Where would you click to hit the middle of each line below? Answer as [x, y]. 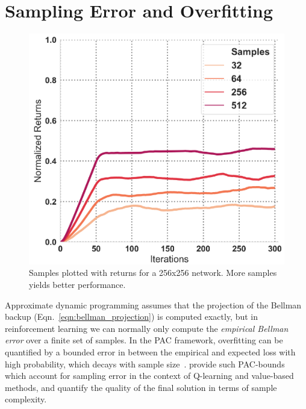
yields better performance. [77, 285]
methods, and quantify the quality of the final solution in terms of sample [141, 387]
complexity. [26, 399]
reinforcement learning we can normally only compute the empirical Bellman [147, 328]
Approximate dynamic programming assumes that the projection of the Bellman [153, 304]
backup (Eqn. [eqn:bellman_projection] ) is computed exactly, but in [132, 317]
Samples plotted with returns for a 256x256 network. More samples [153, 273]
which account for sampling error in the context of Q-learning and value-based [149, 376]
